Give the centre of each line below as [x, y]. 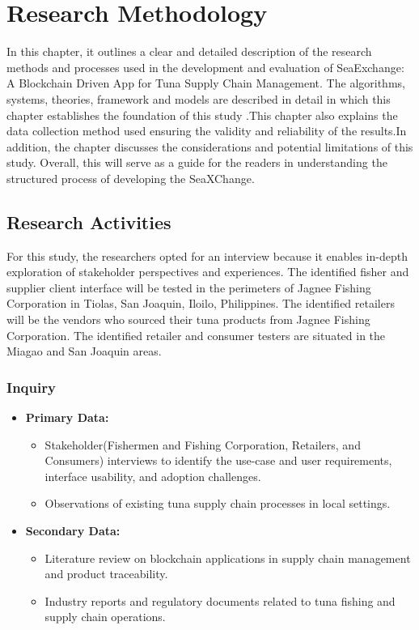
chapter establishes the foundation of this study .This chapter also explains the [202, 115]
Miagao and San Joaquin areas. [84, 351]
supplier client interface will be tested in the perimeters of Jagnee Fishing [189, 287]
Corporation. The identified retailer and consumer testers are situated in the [196, 335]
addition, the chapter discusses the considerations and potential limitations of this [210, 146]
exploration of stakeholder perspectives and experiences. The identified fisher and [208, 272]
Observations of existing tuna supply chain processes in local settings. [218, 503]
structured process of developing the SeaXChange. [131, 178]
